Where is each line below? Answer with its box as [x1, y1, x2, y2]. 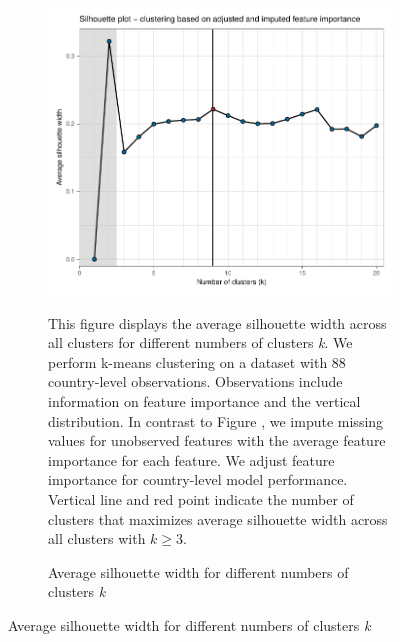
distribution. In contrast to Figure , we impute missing [48, 410, 384, 431]
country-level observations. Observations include [48, 371, 343, 392]
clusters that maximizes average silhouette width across [48, 508, 388, 529]
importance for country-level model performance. [48, 469, 348, 490]
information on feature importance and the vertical [48, 391, 361, 412]
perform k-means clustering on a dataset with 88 [48, 351, 346, 372]
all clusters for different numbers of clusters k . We [48, 332, 353, 353]
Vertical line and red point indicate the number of [48, 489, 354, 509]
